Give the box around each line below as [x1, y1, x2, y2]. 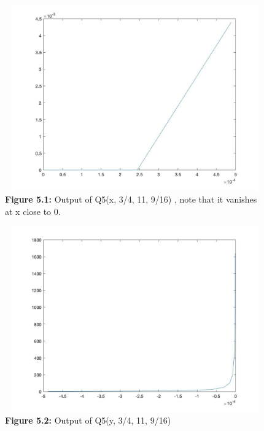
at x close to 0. [5, 204, 61, 217]
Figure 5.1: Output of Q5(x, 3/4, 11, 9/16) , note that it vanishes [5, 192, 257, 205]
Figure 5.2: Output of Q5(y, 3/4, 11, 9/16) [5, 414, 171, 427]
